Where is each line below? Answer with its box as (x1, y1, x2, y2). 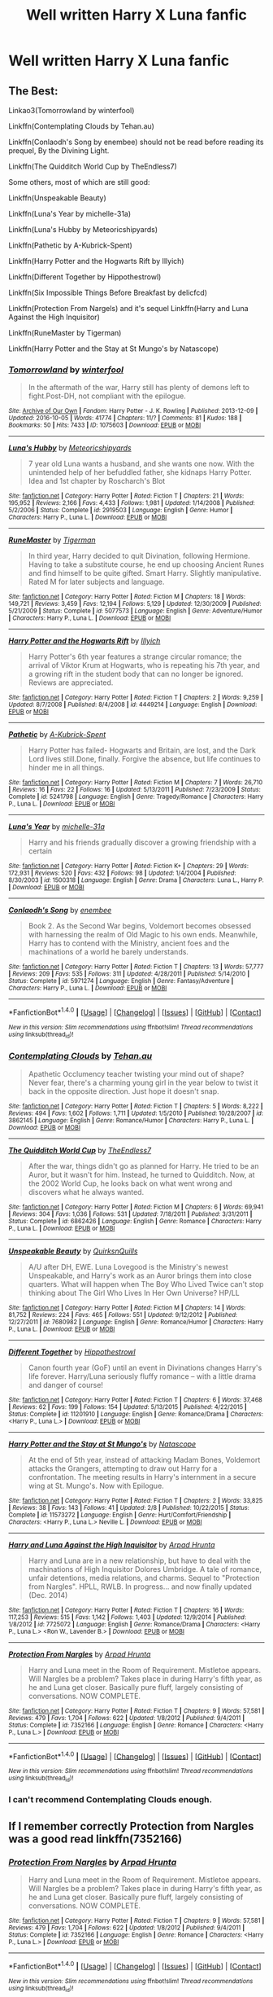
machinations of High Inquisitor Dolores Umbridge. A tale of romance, (28, 1564, 262, 1573)
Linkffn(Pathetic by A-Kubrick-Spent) (8, 240, 132, 250)
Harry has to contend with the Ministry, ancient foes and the (28, 938, 230, 948)
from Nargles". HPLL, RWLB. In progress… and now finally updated (28, 1582, 252, 1591)
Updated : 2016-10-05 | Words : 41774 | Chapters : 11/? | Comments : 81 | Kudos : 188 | (8, 414, 242, 423)
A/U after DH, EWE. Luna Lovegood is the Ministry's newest (28, 1262, 229, 1271)
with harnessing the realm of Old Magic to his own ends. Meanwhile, (28, 930, 258, 940)
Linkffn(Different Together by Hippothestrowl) (8, 272, 162, 282)
